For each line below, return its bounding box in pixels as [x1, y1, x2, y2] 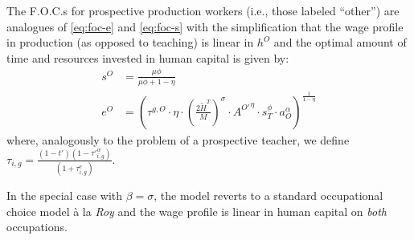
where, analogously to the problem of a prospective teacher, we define [6, 131, 350, 148]
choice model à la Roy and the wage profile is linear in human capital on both [6, 202, 387, 219]
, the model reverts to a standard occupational [154, 187, 383, 204]
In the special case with [6, 187, 123, 204]
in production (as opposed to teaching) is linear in [6, 34, 254, 51]
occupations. [6, 218, 68, 235]
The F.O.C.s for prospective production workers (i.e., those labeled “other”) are [6, 2, 400, 18]
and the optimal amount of [273, 34, 407, 51]
